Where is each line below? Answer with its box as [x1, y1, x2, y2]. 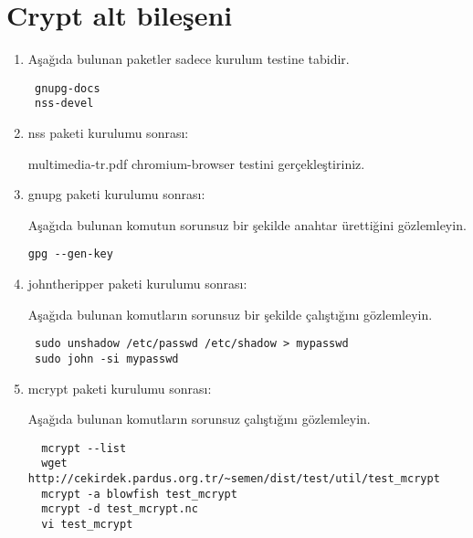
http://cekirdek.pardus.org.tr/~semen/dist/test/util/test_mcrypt [27, 472, 440, 486]
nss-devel [34, 97, 94, 111]
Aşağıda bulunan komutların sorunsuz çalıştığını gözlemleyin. [27, 409, 371, 428]
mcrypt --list [41, 441, 127, 455]
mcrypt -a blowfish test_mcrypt [41, 487, 237, 501]
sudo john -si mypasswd [34, 352, 179, 365]
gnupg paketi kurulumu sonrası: [27, 185, 205, 204]
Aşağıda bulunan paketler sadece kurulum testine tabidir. [27, 49, 350, 69]
